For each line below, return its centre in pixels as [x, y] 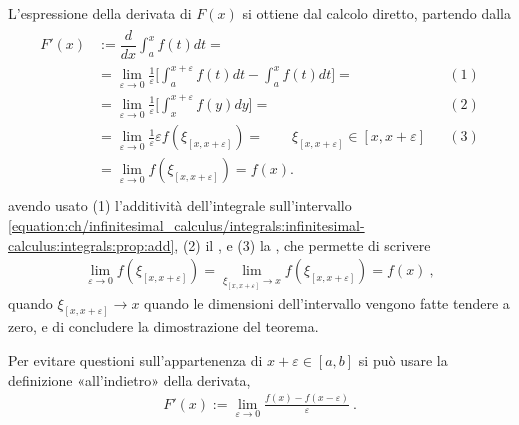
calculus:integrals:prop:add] [91, 244]
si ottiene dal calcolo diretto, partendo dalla [376, 13]
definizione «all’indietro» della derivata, [129, 379]
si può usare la [403, 360]
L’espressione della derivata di [100, 13]
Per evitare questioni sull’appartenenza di [135, 360]
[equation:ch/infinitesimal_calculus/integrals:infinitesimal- [186, 224]
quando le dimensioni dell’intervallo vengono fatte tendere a [327, 302]
